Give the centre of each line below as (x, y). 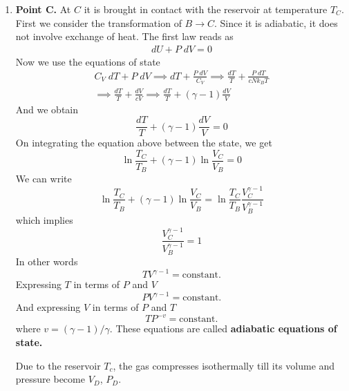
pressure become (50, 379)
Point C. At (43, 9)
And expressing (48, 307)
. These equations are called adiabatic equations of (223, 328)
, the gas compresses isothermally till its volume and (224, 365)
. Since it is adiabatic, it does (276, 22)
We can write (44, 179)
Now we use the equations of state (88, 61)
